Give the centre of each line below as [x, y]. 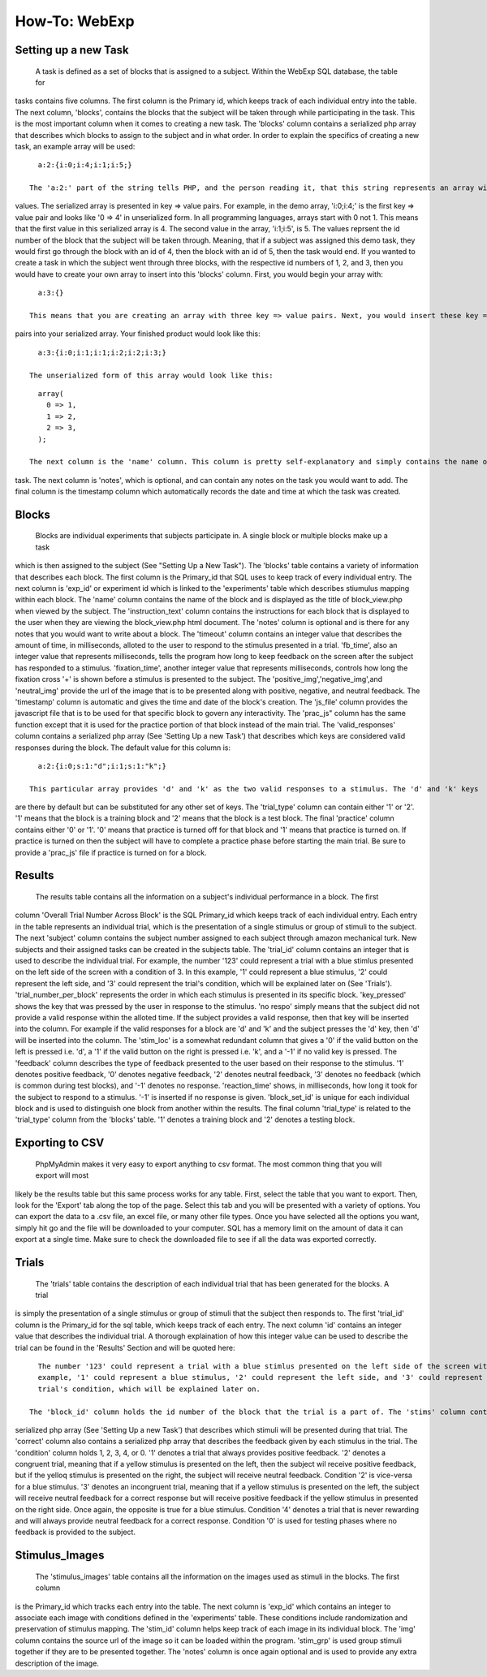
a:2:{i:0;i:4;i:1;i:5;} [85, 165]
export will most [62, 1175]
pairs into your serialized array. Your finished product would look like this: [138, 334]
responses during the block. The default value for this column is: [123, 748]
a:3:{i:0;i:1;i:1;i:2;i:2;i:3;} [102, 352]
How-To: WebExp [75, 21]
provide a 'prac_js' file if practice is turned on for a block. [111, 852]
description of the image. [57, 1663]
